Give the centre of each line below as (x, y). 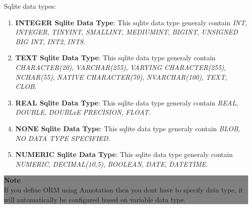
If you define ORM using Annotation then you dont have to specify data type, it (124, 189)
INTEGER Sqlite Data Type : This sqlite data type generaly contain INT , (131, 22)
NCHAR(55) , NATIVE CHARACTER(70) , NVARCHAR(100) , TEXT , (121, 77)
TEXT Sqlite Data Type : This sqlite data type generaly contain (115, 58)
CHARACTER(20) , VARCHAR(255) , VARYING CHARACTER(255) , (121, 67)
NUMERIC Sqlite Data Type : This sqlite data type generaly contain (124, 154)
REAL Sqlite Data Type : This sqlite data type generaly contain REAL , (127, 102)
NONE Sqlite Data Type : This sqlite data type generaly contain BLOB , (128, 128)
